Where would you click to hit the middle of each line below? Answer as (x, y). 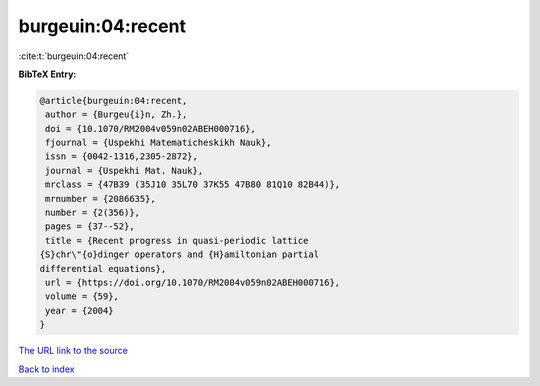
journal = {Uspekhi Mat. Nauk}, (124, 170)
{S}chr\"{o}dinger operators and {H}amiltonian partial (179, 254)
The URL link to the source (73, 351)
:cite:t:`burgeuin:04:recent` (74, 56)
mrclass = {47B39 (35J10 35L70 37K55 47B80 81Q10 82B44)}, (193, 184)
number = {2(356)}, (92, 213)
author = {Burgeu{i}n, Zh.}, (116, 114)
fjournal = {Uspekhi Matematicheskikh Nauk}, (158, 143)
